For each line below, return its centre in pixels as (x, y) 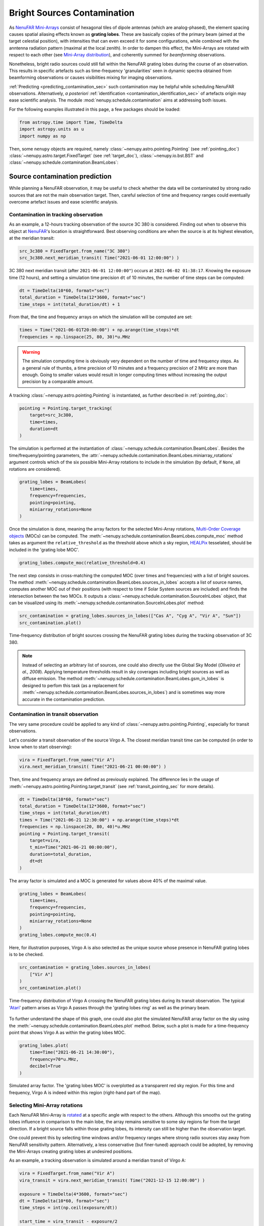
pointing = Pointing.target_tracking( (66, 408)
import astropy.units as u (52, 129)
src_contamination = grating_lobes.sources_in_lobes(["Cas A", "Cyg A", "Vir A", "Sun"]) (130, 616)
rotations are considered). (35, 469)
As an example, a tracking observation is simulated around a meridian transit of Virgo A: (97, 1160)
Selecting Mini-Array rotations (46, 1105)
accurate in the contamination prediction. (64, 699)
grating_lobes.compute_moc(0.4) (58, 935)
